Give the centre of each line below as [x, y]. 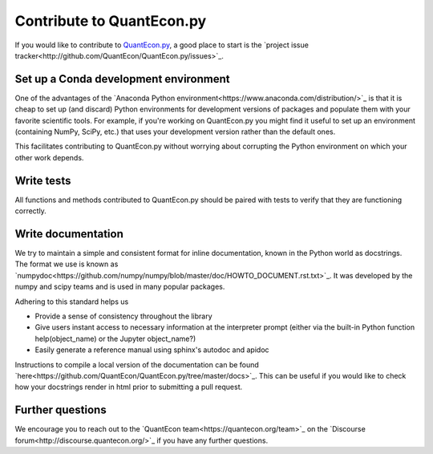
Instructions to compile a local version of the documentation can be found [137, 364]
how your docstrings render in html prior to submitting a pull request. [129, 387]
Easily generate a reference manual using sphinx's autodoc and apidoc [152, 350]
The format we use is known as [67, 264]
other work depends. [49, 157]
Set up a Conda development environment [122, 79]
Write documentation [69, 234]
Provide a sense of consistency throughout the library [123, 316]
